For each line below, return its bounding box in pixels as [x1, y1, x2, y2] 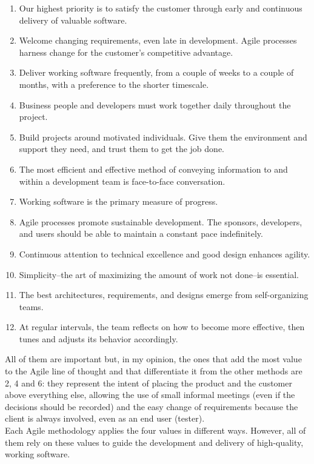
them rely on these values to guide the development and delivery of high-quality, [5, 436, 304, 448]
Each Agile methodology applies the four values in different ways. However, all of [5, 424, 306, 437]
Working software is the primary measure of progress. [19, 195, 218, 208]
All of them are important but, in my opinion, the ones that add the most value [5, 353, 302, 365]
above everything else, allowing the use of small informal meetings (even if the [5, 388, 295, 401]
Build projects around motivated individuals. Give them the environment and [19, 130, 307, 143]
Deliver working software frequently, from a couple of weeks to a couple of [19, 66, 294, 79]
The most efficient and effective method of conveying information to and [19, 162, 288, 175]
